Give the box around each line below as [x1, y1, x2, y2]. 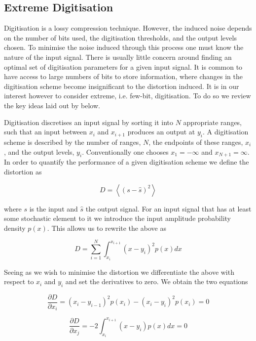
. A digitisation [203, 127, 249, 137]
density [4, 222, 26, 233]
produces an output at [127, 127, 195, 137]
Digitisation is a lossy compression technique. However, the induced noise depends [4, 23, 252, 33]
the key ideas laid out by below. [4, 100, 100, 110]
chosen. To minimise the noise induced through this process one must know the [4, 42, 244, 52]
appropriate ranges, [183, 117, 242, 127]
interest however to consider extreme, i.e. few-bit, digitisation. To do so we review [4, 90, 251, 101]
